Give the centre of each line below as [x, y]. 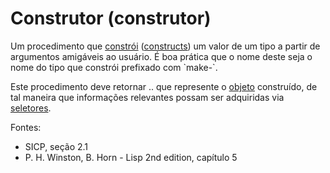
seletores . [31, 108]
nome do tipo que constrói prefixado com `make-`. [114, 67]
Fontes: [26, 127]
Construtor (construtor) [111, 18]
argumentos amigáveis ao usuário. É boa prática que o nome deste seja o [161, 56]
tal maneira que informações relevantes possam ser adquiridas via [147, 97]
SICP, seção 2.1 [56, 146]
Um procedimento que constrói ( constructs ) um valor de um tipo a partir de [165, 46]
